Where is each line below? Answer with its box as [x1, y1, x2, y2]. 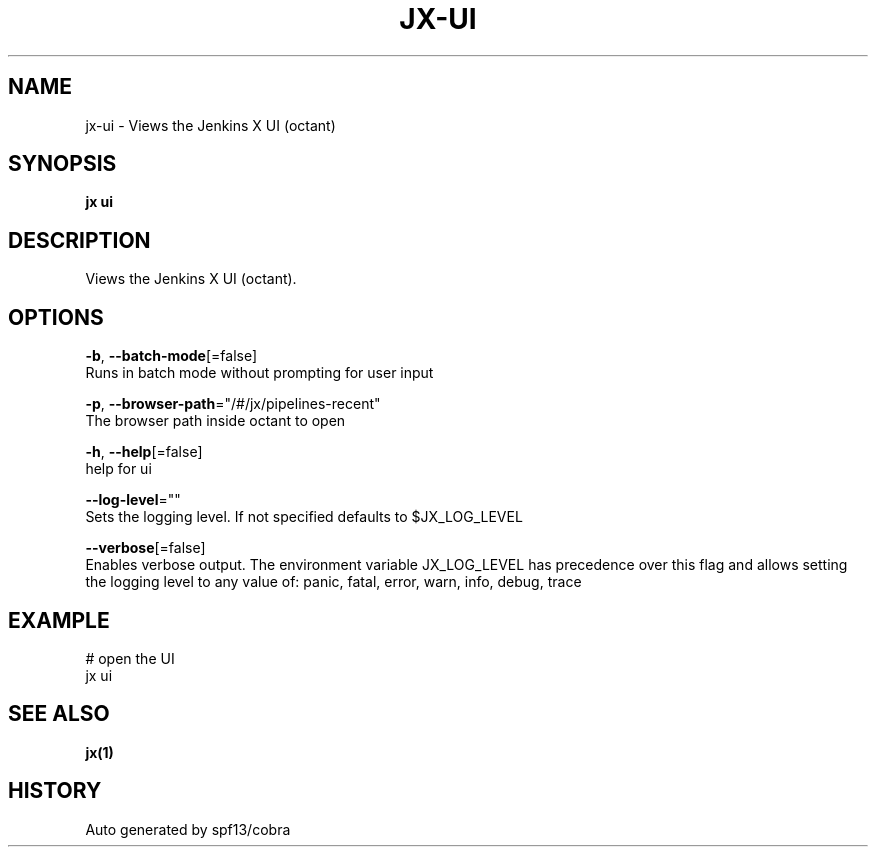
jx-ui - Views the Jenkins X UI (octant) [85, 116, 336, 134]
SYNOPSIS [8, 151, 117, 177]
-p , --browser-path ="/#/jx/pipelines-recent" [85, 395, 381, 413]
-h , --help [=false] [85, 443, 203, 461]
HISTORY [8, 778, 102, 804]
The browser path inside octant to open [85, 412, 346, 430]
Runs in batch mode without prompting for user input [85, 364, 434, 382]
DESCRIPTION [8, 227, 151, 253]
